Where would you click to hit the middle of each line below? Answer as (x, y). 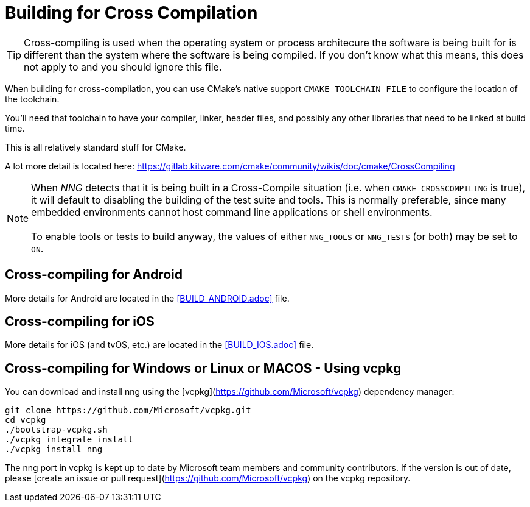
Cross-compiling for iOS (80, 322)
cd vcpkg (26, 420)
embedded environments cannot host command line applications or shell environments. (232, 212)
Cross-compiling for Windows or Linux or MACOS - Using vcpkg (203, 368)
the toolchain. (32, 99)
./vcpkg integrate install (69, 440)
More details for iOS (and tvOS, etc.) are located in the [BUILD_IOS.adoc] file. (159, 345)
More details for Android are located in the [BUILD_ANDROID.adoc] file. (147, 298)
